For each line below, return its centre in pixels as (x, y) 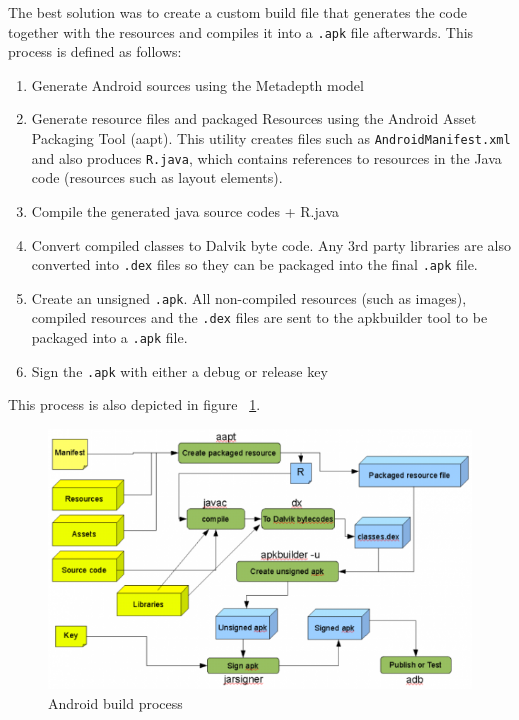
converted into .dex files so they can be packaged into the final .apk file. (254, 264)
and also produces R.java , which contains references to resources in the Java (266, 157)
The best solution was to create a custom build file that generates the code (237, 12)
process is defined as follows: (95, 51)
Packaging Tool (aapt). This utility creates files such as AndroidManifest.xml (271, 138)
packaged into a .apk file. (109, 337)
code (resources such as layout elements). (157, 177)
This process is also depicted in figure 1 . (134, 404)
